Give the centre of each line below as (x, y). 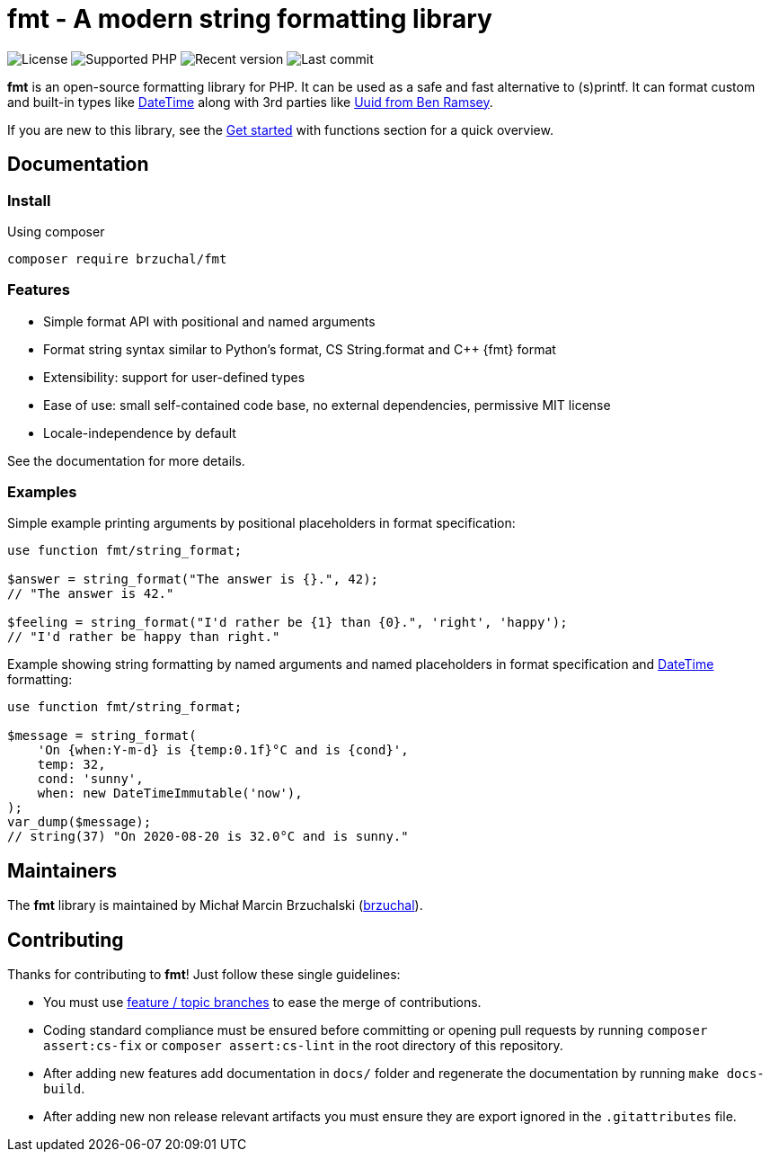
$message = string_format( (102, 736)
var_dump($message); (80, 822)
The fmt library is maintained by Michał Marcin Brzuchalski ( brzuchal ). (215, 905)
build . (64, 1089)
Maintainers (62, 870)
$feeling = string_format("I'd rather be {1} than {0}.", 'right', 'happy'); (288, 623)
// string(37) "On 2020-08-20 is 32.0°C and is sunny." (208, 837)
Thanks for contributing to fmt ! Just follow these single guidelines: (204, 975)
